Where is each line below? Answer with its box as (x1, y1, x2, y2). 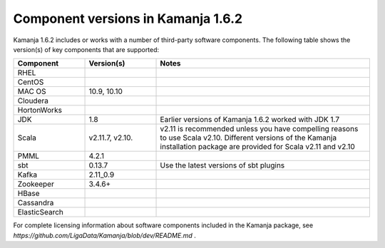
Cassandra (17, 198, 54, 208)
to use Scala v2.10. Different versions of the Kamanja (160, 133, 337, 143)
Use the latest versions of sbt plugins (160, 160, 285, 170)
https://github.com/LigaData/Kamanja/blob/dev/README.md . (13, 231, 196, 239)
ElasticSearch (17, 207, 63, 217)
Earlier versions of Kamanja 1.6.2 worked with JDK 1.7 (160, 115, 340, 125)
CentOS (17, 77, 44, 87)
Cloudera (17, 96, 49, 106)
